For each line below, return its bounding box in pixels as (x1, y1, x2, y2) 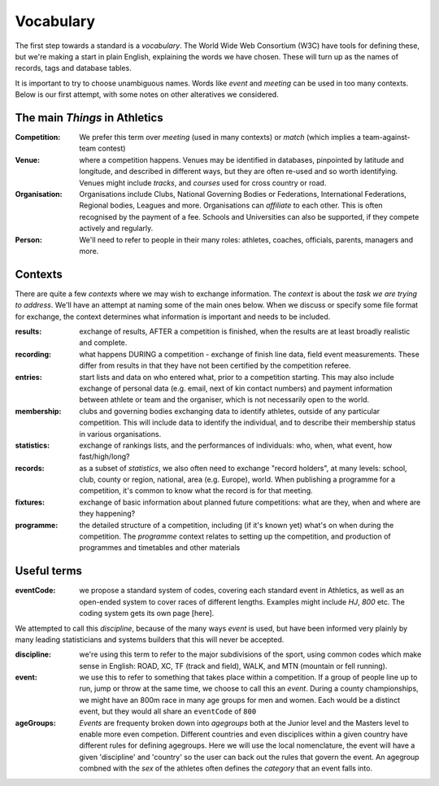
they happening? (79, 509, 136, 518)
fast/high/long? (79, 452, 130, 461)
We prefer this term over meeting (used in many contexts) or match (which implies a (79, 133, 362, 142)
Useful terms (15, 564, 83, 578)
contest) (98, 143, 126, 154)
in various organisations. (79, 429, 162, 439)
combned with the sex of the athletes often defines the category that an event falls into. (79, 763, 373, 773)
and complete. (79, 338, 128, 347)
